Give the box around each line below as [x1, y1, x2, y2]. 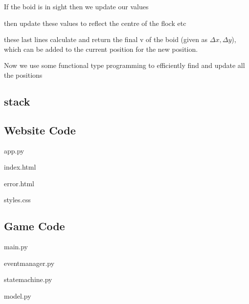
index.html [4, 162, 36, 172]
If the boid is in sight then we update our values [4, 1, 149, 11]
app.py [4, 145, 24, 155]
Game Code [4, 218, 65, 234]
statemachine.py [4, 274, 52, 284]
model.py [4, 290, 31, 301]
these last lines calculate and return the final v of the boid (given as [4, 34, 208, 44]
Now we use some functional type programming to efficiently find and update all [4, 60, 245, 70]
